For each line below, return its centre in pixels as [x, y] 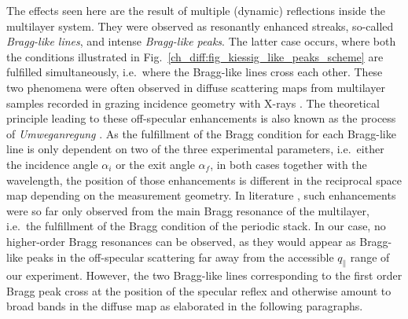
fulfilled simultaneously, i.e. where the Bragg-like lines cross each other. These [195, 72]
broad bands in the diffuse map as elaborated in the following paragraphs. [185, 306]
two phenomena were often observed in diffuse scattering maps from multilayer [196, 87]
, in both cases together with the [289, 164]
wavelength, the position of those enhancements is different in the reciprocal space [204, 180]
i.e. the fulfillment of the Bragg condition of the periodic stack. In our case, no [196, 226]
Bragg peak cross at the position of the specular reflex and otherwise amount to [199, 290]
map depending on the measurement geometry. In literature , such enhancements [201, 195]
